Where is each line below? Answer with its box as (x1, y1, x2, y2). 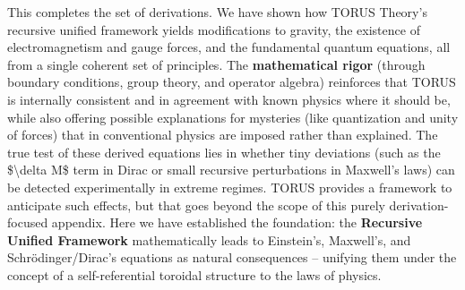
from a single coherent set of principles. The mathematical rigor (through (7, 55, 426, 73)
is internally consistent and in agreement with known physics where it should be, (7, 90, 451, 108)
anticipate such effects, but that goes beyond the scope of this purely (7, 195, 385, 214)
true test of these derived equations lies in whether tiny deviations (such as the (7, 142, 441, 161)
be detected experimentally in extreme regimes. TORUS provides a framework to (7, 177, 452, 196)
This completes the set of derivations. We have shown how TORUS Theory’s (7, 3, 427, 21)
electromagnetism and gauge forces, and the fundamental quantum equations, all (7, 38, 451, 56)
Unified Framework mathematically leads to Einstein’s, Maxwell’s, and (7, 230, 411, 249)
